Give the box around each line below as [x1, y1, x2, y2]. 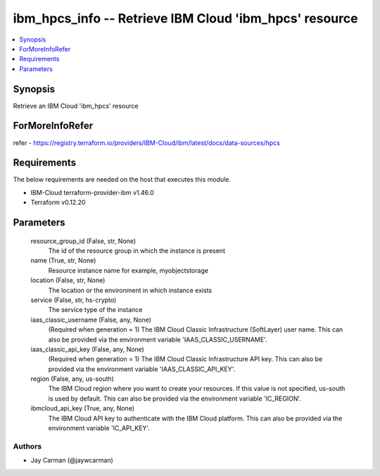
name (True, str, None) [30, 256, 96, 265]
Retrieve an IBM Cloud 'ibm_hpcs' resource [13, 101, 139, 110]
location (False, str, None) [30, 276, 106, 284]
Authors [13, 441, 42, 451]
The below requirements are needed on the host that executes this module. [13, 175, 232, 184]
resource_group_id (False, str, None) [30, 237, 137, 245]
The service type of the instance [48, 306, 143, 314]
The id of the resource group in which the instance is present [48, 246, 225, 255]
